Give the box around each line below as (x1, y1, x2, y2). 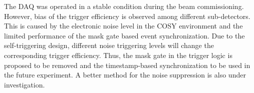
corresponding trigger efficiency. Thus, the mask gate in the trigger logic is (4, 49, 232, 60)
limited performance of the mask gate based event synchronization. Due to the (4, 30, 245, 40)
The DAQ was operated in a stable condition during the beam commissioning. (4, 1, 244, 11)
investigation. (4, 79, 45, 89)
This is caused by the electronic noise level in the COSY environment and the (4, 20, 243, 31)
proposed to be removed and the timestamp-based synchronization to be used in (4, 59, 250, 70)
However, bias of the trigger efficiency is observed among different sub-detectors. (4, 10, 250, 21)
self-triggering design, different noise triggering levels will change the (4, 40, 214, 50)
